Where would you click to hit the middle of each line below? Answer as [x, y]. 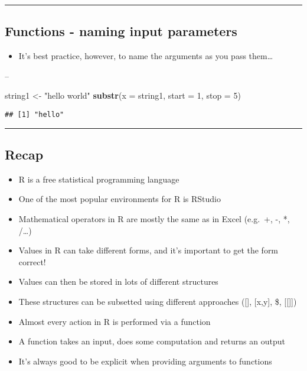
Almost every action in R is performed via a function [115, 321]
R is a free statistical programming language [99, 179]
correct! [32, 261]
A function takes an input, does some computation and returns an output [152, 341]
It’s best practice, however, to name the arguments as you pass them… [146, 56]
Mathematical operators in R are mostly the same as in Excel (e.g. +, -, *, [154, 219]
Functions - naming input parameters [121, 31]
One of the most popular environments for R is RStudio [120, 199]
